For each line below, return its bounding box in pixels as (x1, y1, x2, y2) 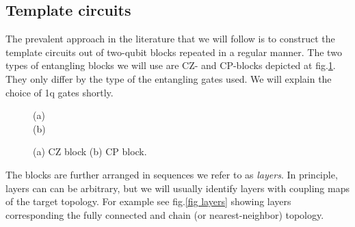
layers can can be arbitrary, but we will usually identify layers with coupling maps (5, 181, 350, 195)
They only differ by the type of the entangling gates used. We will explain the (5, 71, 332, 85)
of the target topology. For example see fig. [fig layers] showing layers (5, 194, 291, 209)
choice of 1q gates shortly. (5, 85, 114, 99)
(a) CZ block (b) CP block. (33, 144, 147, 159)
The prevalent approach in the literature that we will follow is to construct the (5, 31, 335, 46)
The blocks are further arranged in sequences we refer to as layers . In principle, (5, 167, 338, 181)
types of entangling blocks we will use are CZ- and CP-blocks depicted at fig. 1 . (5, 58, 336, 72)
